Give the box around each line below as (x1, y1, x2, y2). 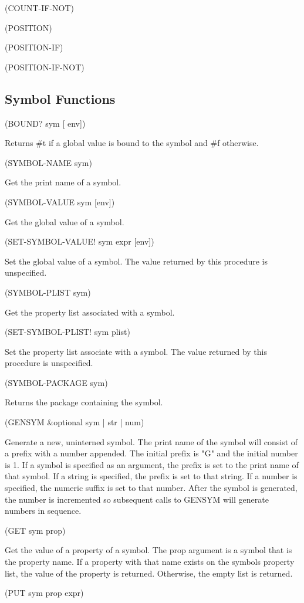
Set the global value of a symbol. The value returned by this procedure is (5, 255, 268, 267)
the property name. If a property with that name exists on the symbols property (5, 555, 295, 568)
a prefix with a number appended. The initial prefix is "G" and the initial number (5, 447, 298, 459)
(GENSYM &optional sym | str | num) (5, 416, 144, 428)
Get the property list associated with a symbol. (5, 306, 175, 318)
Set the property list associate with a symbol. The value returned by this (5, 345, 267, 357)
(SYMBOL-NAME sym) (5, 156, 92, 168)
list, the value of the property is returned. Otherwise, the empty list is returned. (5, 567, 293, 579)
